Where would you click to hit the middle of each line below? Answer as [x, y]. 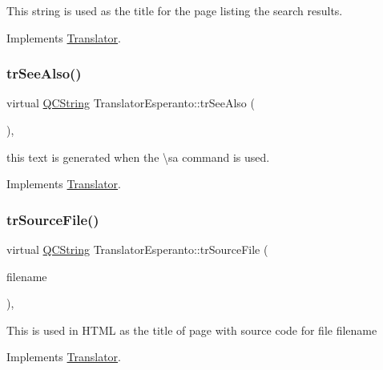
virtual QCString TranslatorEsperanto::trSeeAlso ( [131, 103]
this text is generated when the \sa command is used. [138, 157]
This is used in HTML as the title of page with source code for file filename [192, 330]
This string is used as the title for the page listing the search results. [175, 10]
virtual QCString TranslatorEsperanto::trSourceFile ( [137, 249]
